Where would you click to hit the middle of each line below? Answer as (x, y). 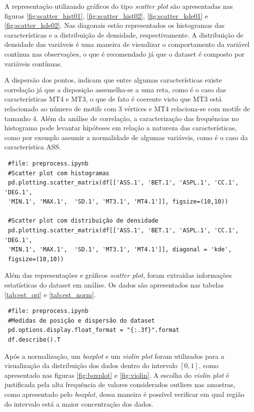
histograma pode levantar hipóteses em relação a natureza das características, (121, 128)
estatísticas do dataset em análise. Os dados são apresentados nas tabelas (114, 285)
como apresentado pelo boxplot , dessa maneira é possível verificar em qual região (125, 394)
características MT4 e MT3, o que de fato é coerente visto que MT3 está (113, 99)
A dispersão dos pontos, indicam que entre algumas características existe (113, 80)
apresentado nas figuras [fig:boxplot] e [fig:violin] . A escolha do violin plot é (117, 375)
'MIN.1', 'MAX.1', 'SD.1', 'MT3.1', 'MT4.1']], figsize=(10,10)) (118, 202)
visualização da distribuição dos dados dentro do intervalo (91, 365)
